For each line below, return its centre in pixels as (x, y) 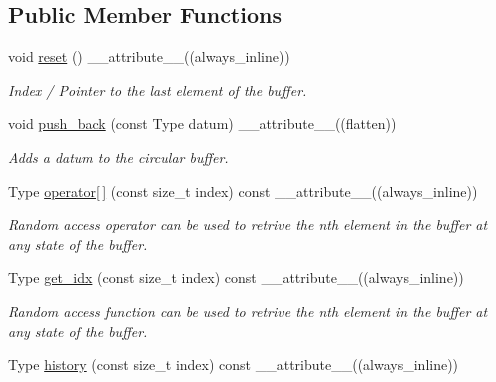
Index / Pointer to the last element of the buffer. (157, 89)
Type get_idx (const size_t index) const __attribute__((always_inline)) (236, 277)
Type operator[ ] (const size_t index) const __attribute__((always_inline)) (243, 190)
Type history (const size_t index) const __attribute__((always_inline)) (233, 364)
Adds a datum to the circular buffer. (118, 156)
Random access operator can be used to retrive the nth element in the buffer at (248, 224)
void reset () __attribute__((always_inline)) (149, 56)
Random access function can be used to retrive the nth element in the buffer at (248, 310)
